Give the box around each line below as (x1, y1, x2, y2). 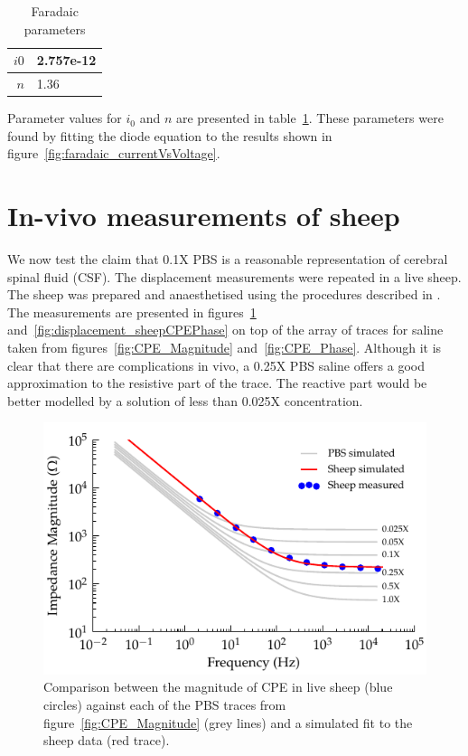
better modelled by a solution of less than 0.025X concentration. (7, 391, 363, 410)
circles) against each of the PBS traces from (43, 695, 286, 713)
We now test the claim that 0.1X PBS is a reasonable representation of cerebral (7, 250, 448, 269)
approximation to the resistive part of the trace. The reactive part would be (7, 373, 427, 392)
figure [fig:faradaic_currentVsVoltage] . (7, 144, 220, 163)
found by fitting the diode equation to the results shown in (7, 126, 332, 145)
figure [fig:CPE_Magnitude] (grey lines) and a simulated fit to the (43, 713, 413, 732)
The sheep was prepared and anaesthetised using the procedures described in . (7, 285, 441, 304)
